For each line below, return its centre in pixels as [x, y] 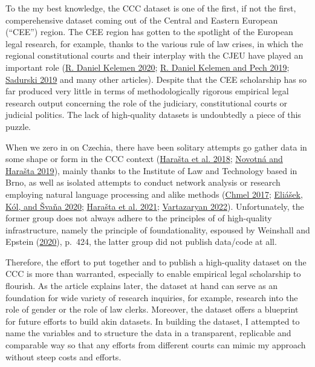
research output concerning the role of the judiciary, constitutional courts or [147, 102]
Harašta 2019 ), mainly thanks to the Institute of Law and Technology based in [151, 170]
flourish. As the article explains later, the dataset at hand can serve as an [142, 286]
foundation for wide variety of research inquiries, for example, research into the [152, 297]
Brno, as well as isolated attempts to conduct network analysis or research [143, 182]
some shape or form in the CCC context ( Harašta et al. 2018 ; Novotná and [144, 159]
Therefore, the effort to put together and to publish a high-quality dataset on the [156, 261]
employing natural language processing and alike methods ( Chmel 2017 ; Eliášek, [154, 194]
